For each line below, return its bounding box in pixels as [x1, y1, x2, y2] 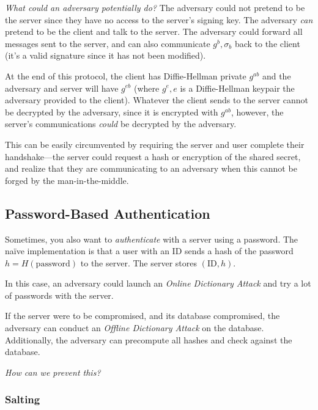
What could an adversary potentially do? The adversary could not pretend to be [5, 1, 305, 13]
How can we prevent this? [5, 365, 101, 378]
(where [133, 81, 160, 94]
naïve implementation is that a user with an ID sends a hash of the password [5, 244, 294, 257]
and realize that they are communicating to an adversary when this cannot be [5, 162, 297, 175]
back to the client [234, 37, 300, 49]
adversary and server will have [5, 81, 119, 94]
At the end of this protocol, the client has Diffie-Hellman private [5, 69, 246, 82]
